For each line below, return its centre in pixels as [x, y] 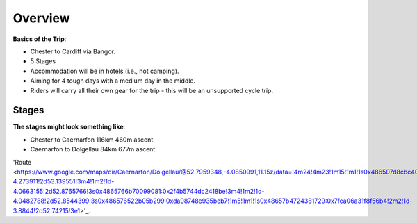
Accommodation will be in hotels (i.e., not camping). [105, 71]
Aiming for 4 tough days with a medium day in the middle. [113, 81]
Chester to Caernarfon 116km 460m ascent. [93, 140]
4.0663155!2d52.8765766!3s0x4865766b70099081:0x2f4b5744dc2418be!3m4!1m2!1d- [139, 191]
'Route [22, 162]
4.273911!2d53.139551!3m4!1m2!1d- [64, 181]
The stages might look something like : [69, 127]
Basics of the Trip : [40, 39]
